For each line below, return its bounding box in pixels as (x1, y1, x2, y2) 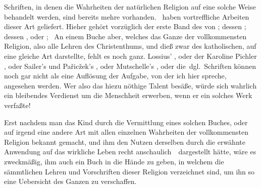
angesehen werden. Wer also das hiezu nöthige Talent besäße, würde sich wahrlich (4, 80, 257, 90)
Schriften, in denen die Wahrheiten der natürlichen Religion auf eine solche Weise (4, 2, 256, 12)
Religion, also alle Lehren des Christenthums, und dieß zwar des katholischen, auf (4, 41, 256, 51)
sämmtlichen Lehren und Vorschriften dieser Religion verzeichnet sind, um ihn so (4, 166, 255, 176)
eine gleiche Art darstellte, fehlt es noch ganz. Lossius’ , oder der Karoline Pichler (4, 50, 257, 61)
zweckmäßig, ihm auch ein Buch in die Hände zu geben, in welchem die (4, 156, 224, 166)
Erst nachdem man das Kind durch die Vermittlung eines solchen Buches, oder (4, 117, 248, 127)
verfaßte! (4, 100, 31, 110)
